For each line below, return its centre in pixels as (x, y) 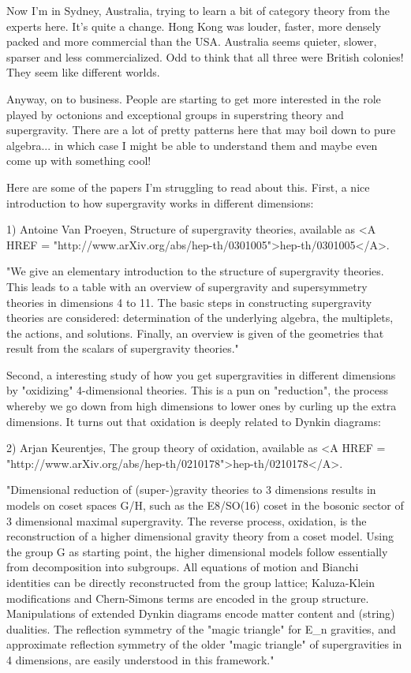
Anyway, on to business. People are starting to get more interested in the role (194, 98)
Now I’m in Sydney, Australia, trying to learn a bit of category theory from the (198, 10)
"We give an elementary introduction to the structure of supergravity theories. (195, 271)
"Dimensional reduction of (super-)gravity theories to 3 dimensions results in (191, 490)
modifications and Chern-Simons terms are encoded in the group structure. (188, 598)
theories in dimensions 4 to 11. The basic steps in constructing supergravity (189, 302)
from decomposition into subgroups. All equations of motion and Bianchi (183, 567)
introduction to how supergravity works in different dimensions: (160, 202)
